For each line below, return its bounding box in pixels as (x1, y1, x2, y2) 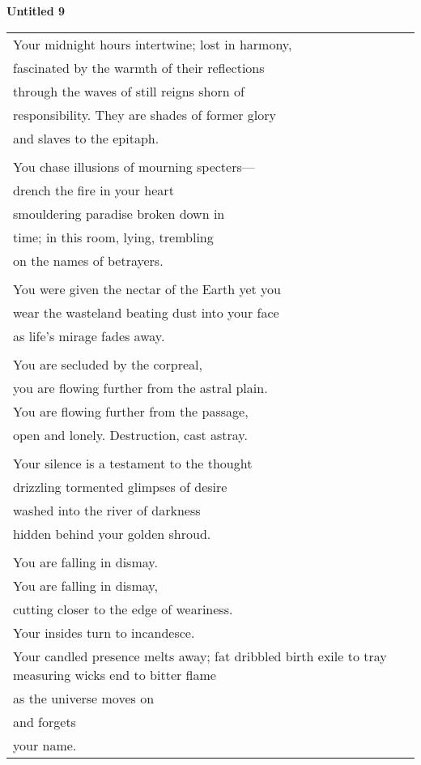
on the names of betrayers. (13, 250, 164, 270)
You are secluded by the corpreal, (13, 354, 203, 374)
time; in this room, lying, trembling (13, 227, 214, 246)
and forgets (13, 712, 76, 731)
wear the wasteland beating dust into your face (13, 302, 279, 322)
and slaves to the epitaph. (13, 128, 159, 147)
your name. (13, 735, 77, 754)
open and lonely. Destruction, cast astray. (13, 425, 248, 444)
